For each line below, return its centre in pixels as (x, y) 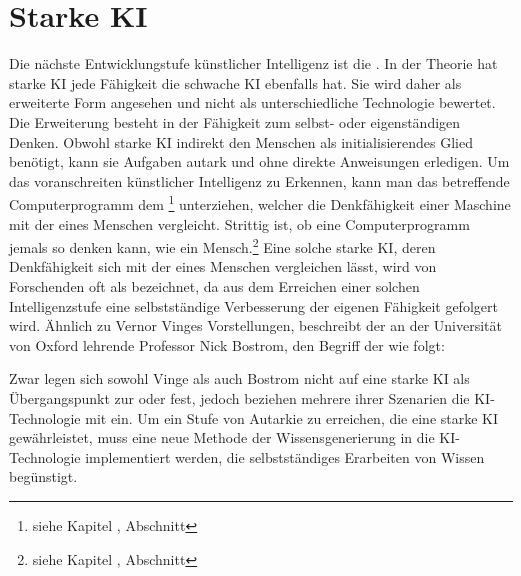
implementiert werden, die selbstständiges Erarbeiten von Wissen (285, 456)
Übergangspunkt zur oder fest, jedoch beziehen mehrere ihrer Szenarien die (239, 397)
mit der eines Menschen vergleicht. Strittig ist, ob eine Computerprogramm (239, 223)
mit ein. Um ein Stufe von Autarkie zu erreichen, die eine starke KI (292, 417)
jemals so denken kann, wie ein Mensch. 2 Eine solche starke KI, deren (222, 245)
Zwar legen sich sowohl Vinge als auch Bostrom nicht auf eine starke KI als (239, 378)
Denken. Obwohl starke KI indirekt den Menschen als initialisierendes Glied (241, 141)
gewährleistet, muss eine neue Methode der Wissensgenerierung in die (222, 437)
